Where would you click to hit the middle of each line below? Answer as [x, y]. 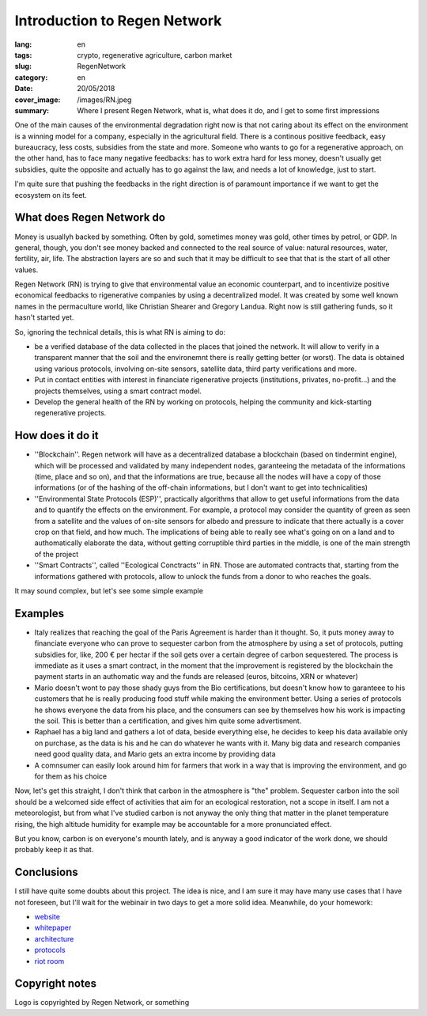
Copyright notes [55, 984]
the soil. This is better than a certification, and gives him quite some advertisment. [168, 721]
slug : [23, 66]
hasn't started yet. [44, 317]
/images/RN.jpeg [104, 100]
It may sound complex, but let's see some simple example [109, 590]
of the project [57, 554]
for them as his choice [71, 776]
